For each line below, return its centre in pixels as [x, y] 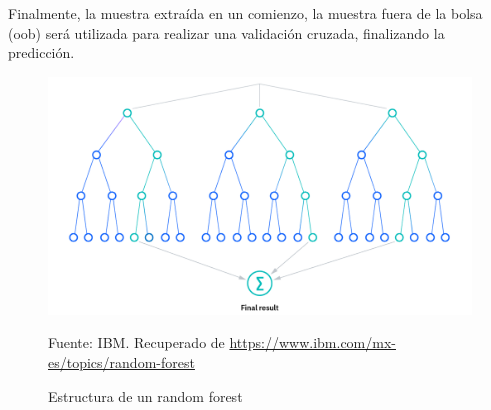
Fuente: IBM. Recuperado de [136, 342]
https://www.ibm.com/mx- [312, 342]
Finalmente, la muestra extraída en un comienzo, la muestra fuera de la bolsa [245, 13]
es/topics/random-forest [121, 362]
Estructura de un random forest [145, 395]
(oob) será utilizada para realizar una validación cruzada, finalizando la [226, 32]
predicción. [41, 52]
